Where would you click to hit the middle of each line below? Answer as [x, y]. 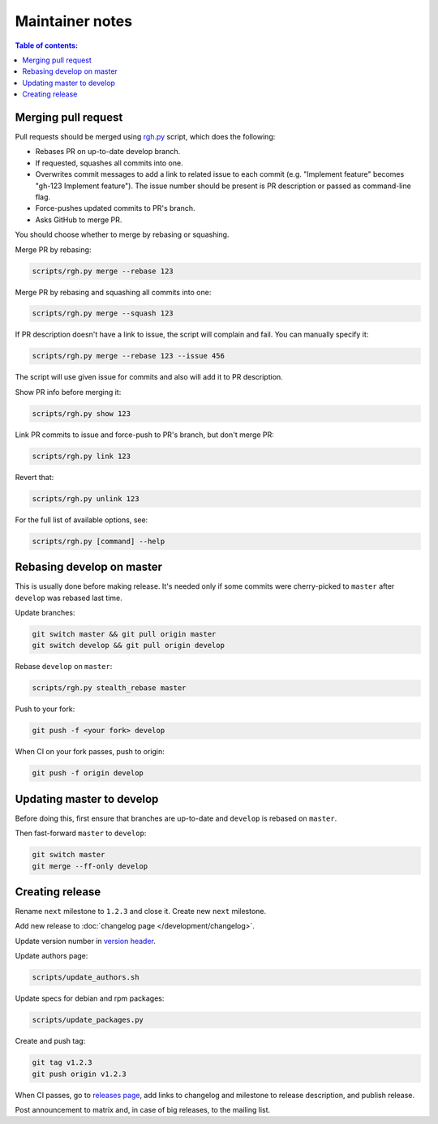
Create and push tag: [50, 1041]
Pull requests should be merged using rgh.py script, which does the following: [145, 137]
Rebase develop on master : [64, 667]
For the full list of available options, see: [82, 520]
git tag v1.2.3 [62, 1063]
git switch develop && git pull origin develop [128, 646]
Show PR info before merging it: [68, 392]
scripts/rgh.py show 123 [82, 413]
